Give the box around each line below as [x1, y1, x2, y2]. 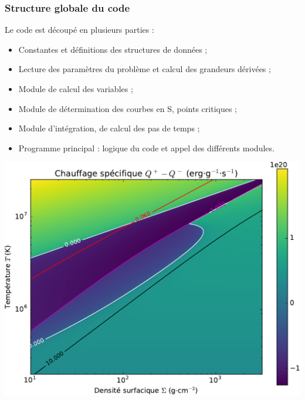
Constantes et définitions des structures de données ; [18, 43, 208, 55]
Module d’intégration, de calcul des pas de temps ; [18, 122, 200, 134]
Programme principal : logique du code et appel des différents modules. [18, 141, 274, 154]
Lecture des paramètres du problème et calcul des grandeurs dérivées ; [18, 63, 271, 75]
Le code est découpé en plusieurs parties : [5, 23, 154, 36]
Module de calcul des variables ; [18, 83, 133, 94]
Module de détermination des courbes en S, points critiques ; [18, 102, 238, 114]
